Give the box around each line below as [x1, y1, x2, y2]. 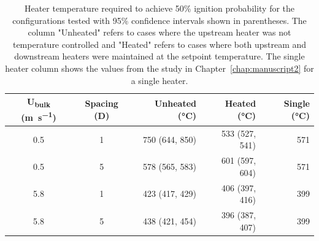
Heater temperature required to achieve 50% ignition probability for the [24, 2, 295, 14]
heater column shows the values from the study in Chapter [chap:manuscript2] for [5, 61, 314, 74]
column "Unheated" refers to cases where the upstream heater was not [28, 26, 291, 39]
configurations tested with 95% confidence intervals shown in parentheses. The [12, 13, 307, 26]
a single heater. [131, 74, 188, 86]
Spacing [85, 97, 118, 110]
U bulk [27, 95, 51, 109]
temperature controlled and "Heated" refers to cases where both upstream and [12, 37, 307, 50]
